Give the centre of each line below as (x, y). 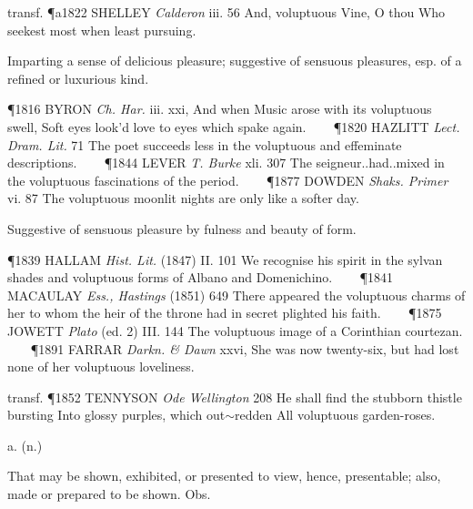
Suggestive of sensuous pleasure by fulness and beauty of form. (182, 228)
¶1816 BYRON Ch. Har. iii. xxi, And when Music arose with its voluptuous (220, 109)
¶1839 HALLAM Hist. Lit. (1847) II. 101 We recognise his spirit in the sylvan (225, 259)
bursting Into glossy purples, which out (116, 415)
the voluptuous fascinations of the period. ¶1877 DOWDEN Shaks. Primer (228, 180)
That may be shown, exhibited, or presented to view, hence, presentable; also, (224, 476)
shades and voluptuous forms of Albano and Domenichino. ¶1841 (201, 277)
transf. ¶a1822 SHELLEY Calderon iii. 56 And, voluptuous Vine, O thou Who (226, 12)
